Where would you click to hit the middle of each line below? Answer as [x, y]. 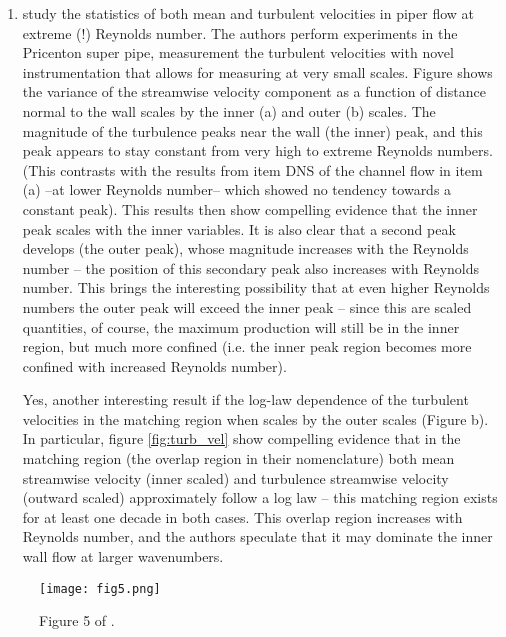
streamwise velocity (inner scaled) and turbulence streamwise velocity [235, 477]
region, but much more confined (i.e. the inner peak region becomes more [247, 346]
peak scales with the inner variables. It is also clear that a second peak [239, 228]
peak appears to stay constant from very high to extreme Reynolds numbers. [257, 150]
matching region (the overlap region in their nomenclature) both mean [238, 458]
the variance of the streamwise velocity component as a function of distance [254, 91]
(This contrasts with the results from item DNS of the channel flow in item [252, 169]
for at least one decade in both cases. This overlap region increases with [242, 516]
